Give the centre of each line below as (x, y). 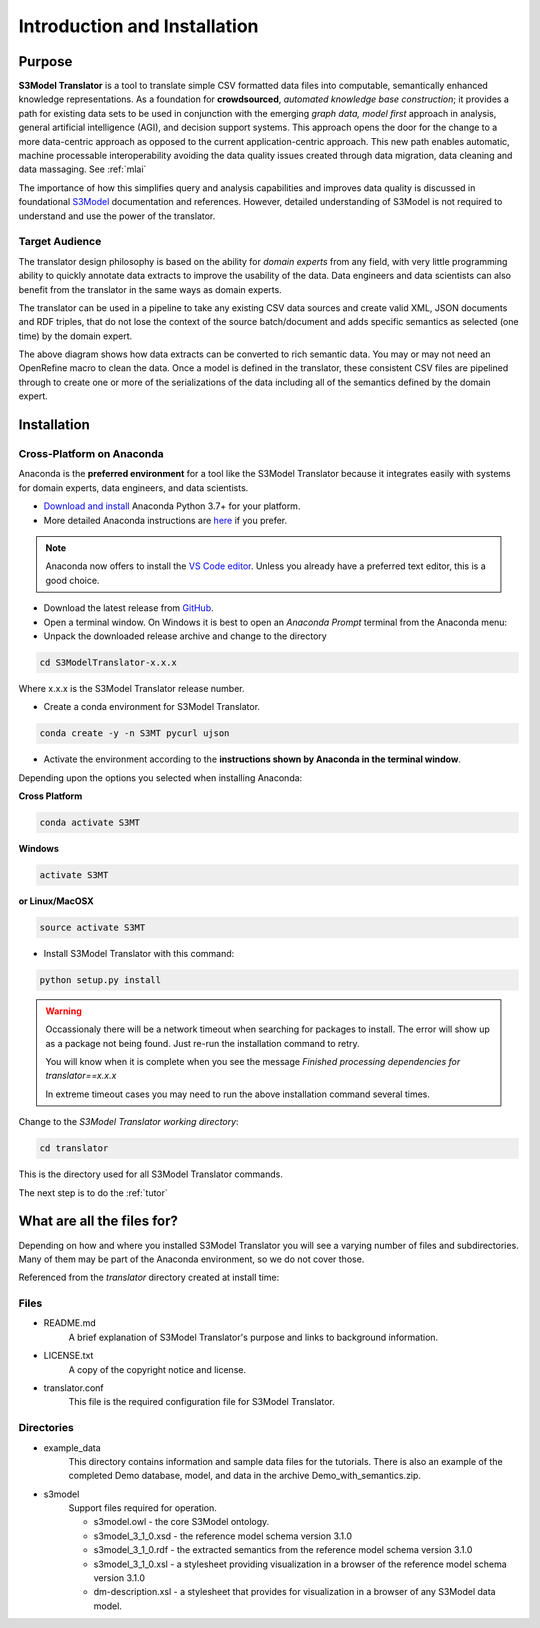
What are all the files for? (98, 1221)
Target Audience (60, 242)
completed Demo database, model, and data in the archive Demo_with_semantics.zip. (245, 1476)
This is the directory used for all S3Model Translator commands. (151, 1174)
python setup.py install (100, 979)
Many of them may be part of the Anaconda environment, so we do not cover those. (191, 1259)
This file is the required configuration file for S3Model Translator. (201, 1402)
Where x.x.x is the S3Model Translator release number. (131, 688)
